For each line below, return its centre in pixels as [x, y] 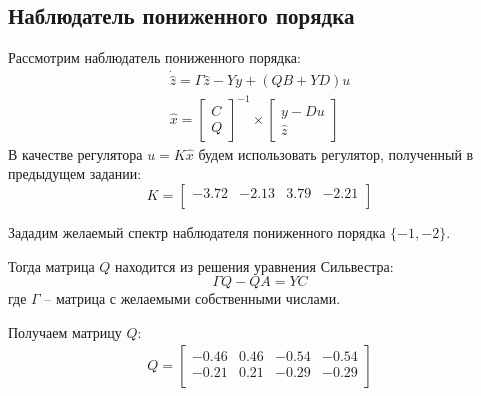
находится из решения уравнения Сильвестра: [254, 265]
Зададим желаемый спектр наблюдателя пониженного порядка [197, 231]
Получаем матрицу [65, 331]
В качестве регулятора [75, 153]
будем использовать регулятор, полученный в [336, 153]
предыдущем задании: [75, 173]
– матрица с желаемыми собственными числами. [192, 298]
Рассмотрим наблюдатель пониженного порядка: [154, 57]
